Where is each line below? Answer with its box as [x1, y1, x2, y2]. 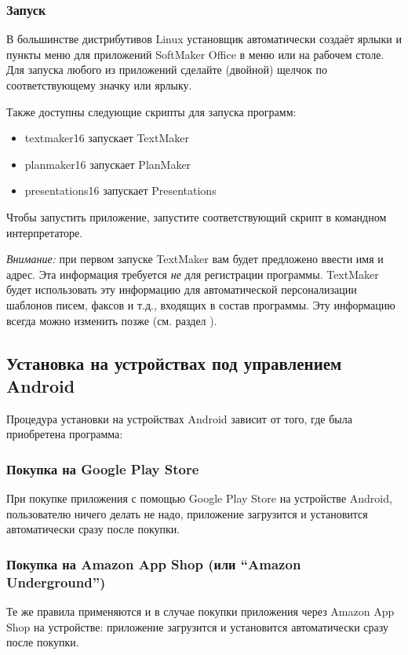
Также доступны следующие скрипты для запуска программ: [6, 103, 297, 119]
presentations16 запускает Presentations [24, 182, 217, 199]
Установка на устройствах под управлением [6, 350, 342, 375]
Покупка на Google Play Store [6, 459, 199, 478]
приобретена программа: [6, 426, 123, 442]
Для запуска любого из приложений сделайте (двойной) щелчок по [6, 61, 328, 78]
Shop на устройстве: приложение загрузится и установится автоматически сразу [6, 618, 388, 635]
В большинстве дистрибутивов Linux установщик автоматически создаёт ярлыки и [6, 31, 402, 47]
